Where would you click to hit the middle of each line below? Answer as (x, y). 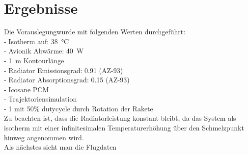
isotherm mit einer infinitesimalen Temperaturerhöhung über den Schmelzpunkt (124, 128)
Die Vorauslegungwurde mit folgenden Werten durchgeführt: (95, 32)
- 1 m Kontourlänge (34, 60)
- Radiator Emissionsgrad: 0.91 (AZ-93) (64, 70)
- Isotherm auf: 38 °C (37, 41)
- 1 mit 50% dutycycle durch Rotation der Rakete (79, 108)
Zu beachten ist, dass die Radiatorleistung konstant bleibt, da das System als (120, 118)
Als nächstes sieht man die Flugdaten (60, 147)
